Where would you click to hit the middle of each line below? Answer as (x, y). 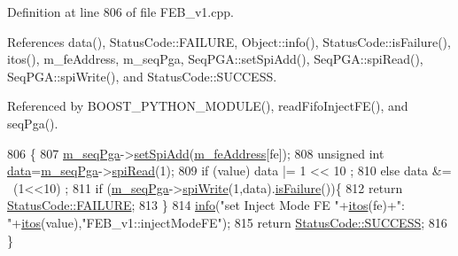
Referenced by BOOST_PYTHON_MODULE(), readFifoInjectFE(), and (208, 106)
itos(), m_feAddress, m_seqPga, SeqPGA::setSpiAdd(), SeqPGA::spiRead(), (215, 59)
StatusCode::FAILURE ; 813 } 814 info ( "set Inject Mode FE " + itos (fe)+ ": (206, 205)
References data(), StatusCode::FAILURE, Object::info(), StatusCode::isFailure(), (229, 41)
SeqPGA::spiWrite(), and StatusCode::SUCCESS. (142, 76)
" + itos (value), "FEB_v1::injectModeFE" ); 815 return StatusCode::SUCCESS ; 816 (227, 222)
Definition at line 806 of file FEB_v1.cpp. (120, 12)
